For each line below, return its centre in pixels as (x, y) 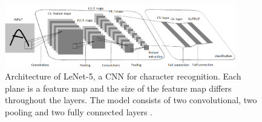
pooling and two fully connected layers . (79, 111)
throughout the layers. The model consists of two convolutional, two (131, 100)
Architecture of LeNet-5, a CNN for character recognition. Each (123, 76)
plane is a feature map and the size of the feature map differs (118, 88)
